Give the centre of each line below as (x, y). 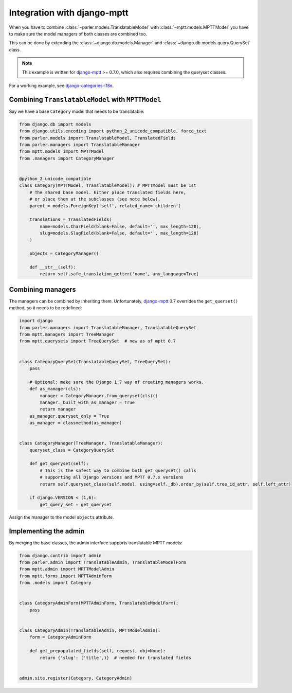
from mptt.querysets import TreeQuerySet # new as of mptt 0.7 (98, 341)
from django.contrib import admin (60, 555)
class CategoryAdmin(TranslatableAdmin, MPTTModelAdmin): (90, 630)
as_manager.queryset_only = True (69, 416)
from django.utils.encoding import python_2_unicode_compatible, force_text (113, 131)
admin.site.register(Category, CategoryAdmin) (76, 678)
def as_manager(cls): (55, 389)
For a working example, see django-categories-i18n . (61, 86)
